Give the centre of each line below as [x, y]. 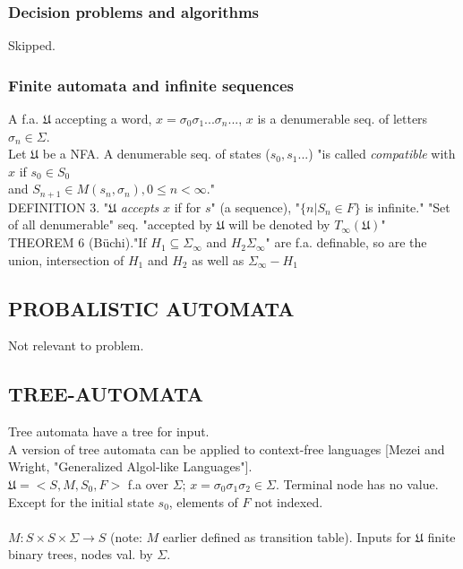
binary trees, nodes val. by [81, 554]
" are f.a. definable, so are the [346, 242]
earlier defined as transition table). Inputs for [287, 536]
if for [188, 207]
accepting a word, [103, 119]
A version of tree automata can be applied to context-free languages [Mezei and [227, 448]
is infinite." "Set [407, 207]
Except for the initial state [81, 501]
